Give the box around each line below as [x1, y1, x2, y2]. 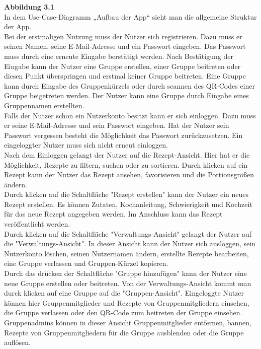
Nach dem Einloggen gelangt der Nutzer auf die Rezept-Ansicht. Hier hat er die [4, 149, 250, 160]
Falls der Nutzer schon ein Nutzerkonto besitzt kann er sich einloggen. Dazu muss [4, 110, 256, 120]
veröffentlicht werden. [4, 219, 70, 229]
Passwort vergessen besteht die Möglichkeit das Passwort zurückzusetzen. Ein [4, 129, 243, 140]
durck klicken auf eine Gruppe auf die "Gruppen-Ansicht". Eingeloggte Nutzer [4, 288, 244, 298]
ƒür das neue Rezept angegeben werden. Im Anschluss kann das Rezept [4, 208, 223, 219]
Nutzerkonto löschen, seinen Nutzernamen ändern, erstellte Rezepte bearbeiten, [4, 248, 249, 258]
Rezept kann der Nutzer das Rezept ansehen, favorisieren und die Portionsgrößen [4, 169, 254, 180]
